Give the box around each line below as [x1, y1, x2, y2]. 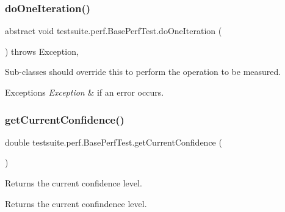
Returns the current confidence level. [5, 177, 142, 189]
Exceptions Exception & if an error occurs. [5, 86, 164, 98]
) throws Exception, [5, 44, 79, 57]
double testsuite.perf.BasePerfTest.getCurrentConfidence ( [5, 135, 222, 148]
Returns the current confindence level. [5, 197, 147, 210]
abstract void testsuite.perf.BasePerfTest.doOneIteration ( [5, 24, 222, 37]
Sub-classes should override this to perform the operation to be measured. [5, 65, 281, 78]
